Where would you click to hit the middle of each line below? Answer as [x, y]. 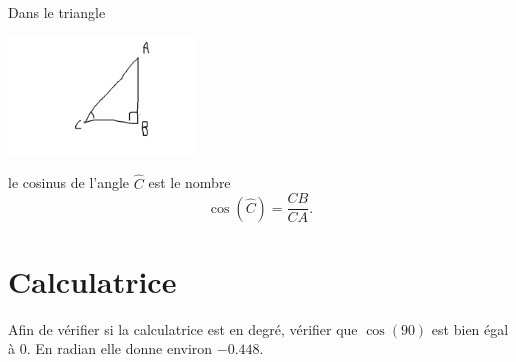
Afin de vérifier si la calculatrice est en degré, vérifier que [183, 328]
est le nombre [189, 182]
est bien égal [470, 328]
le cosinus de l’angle [69, 182]
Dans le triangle [57, 12]
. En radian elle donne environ [119, 348]
